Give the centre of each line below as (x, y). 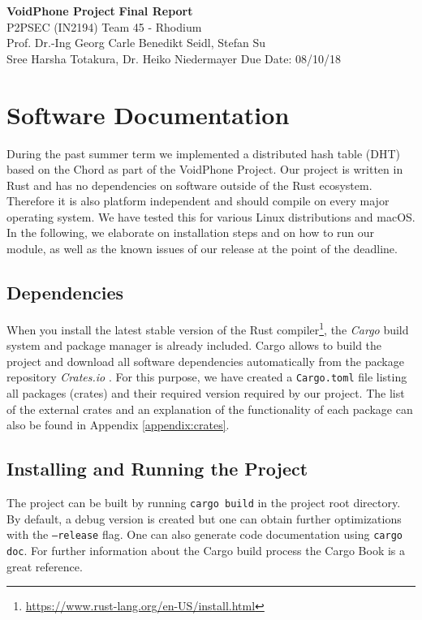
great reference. (45, 566)
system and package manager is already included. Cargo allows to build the (194, 345)
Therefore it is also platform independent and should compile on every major (198, 201)
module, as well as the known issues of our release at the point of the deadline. (202, 249)
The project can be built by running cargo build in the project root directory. (204, 502)
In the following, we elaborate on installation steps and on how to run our (191, 232)
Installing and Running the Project (157, 469)
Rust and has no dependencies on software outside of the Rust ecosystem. (189, 185)
